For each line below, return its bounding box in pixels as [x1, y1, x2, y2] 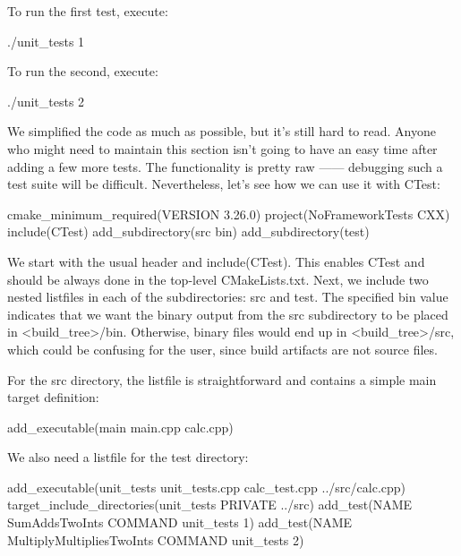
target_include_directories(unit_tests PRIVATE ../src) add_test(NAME [7, 495, 413, 514]
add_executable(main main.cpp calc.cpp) [7, 417, 234, 436]
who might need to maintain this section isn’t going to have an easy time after [7, 139, 438, 158]
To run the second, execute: [7, 62, 158, 81]
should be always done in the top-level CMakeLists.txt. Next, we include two [7, 269, 429, 288]
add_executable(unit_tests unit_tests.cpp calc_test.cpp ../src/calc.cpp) [7, 477, 406, 496]
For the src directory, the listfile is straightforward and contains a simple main [7, 370, 437, 389]
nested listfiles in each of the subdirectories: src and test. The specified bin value [7, 287, 448, 306]
